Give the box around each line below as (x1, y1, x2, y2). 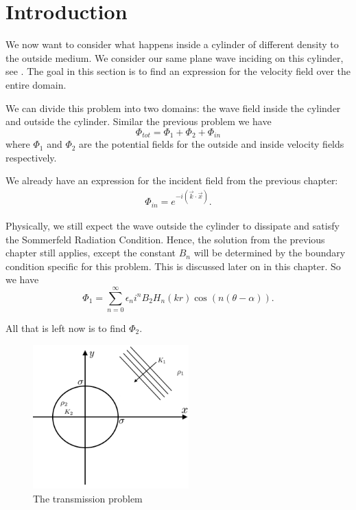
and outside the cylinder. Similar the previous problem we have (5, 114, 272, 129)
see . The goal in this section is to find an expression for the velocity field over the (5, 64, 351, 78)
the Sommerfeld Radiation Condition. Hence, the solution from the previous (5, 232, 325, 246)
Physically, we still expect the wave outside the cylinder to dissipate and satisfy (5, 218, 340, 232)
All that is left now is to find (5, 321, 126, 335)
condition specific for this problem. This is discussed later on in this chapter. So (5, 258, 341, 273)
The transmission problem (33, 491, 143, 505)
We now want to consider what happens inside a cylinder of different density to (5, 37, 339, 52)
